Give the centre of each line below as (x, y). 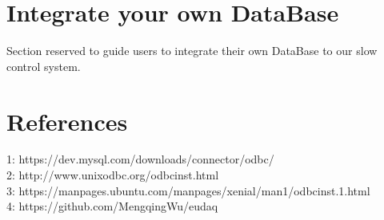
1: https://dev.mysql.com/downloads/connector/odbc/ (140, 159)
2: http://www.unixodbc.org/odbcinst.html (113, 175)
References (67, 121)
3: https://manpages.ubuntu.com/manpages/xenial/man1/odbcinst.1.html (188, 190)
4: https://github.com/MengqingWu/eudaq (112, 206)
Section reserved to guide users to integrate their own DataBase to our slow (192, 51)
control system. (44, 66)
